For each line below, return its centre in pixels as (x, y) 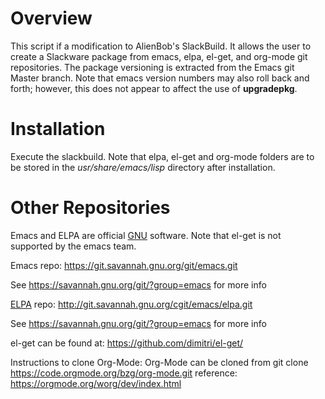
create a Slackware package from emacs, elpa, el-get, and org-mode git (159, 56)
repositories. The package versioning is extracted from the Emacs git (152, 67)
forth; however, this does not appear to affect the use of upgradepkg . (154, 88)
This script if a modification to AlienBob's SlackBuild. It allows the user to (161, 46)
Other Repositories (90, 208)
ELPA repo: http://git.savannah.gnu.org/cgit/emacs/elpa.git (131, 304)
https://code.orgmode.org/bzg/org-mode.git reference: (124, 373)
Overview (51, 18)
